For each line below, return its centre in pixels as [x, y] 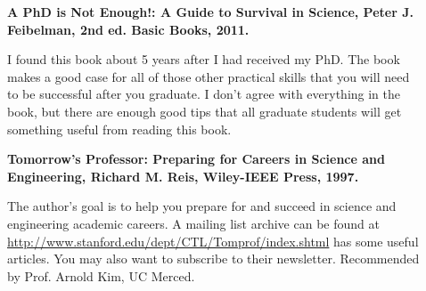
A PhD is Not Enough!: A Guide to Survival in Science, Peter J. [210, 12]
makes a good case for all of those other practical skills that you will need [209, 76]
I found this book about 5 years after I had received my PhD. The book [204, 59]
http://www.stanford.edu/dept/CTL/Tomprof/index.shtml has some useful [213, 241]
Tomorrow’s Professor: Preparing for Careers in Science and [196, 159]
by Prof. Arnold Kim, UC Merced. [101, 275]
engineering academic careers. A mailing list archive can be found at [193, 223]
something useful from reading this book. [119, 129]
